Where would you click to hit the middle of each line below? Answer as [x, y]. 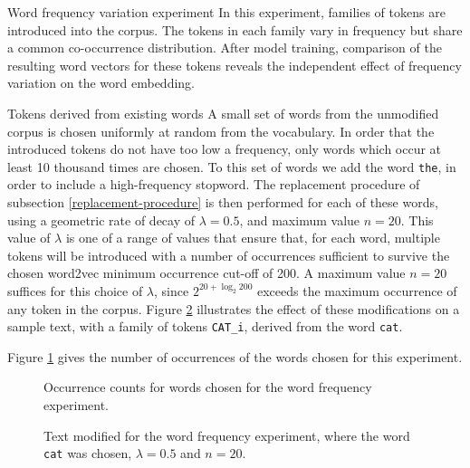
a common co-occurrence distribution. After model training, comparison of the [225, 48]
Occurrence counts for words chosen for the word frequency [208, 387]
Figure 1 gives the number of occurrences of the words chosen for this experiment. [235, 356]
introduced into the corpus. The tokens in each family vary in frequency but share [235, 29]
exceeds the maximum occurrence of [357, 290]
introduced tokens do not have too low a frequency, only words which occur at [225, 149]
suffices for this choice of [75, 290]
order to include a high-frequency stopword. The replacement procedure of [214, 184]
